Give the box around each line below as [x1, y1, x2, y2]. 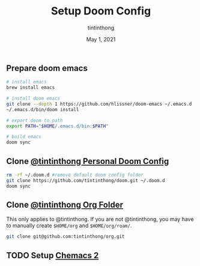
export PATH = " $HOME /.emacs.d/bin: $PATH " [6, 123, 109, 129]
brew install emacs [6, 85, 55, 91]
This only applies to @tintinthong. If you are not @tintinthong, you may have [6, 216, 194, 223]
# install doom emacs [6, 95, 61, 101]
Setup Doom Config [50, 4, 151, 18]
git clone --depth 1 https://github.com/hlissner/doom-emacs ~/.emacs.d [6, 101, 192, 107]
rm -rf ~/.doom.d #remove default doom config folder [6, 172, 144, 178]
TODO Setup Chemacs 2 [6, 250, 99, 261]
